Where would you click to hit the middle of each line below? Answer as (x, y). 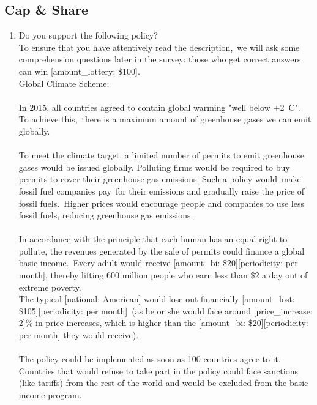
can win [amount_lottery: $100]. (79, 71)
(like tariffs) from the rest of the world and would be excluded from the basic (163, 383)
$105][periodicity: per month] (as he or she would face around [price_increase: (166, 310)
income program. (50, 395)
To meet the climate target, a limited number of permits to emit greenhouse (161, 155)
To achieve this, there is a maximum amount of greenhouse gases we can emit (165, 119)
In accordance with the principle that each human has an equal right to (153, 239)
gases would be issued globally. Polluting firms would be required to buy (154, 167)
